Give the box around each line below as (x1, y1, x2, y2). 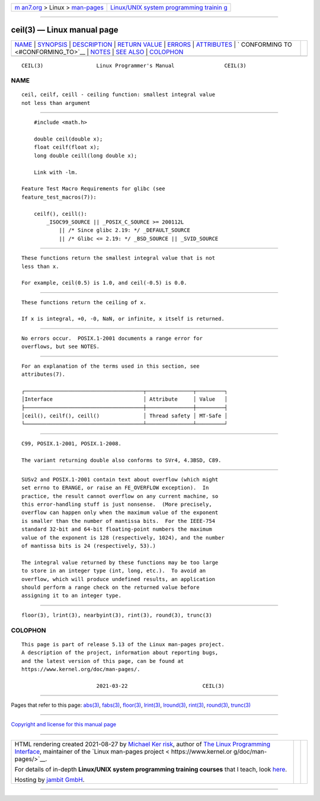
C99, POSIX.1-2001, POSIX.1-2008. (21, 440, 121, 447)
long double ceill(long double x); (33, 152, 137, 159)
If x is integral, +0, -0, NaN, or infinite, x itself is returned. (21, 315, 225, 323)
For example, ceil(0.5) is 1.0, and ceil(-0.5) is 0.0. (21, 279, 187, 286)
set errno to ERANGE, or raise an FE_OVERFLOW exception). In (21, 484, 209, 492)
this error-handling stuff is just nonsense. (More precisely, (21, 501, 213, 508)
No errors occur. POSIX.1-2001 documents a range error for (21, 335, 203, 342)
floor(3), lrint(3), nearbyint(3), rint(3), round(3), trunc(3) (21, 611, 213, 618)
